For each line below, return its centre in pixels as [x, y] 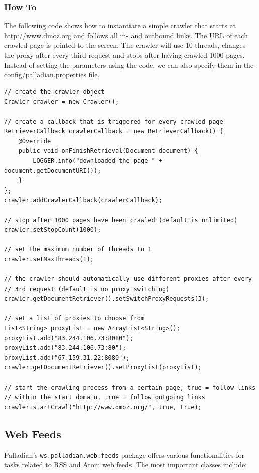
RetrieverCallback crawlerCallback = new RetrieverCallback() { [114, 131]
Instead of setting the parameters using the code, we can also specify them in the [129, 65]
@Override [35, 141]
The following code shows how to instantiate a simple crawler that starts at [120, 25]
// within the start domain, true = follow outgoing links [105, 397]
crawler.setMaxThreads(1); [49, 259]
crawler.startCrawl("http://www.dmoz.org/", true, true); [103, 407]
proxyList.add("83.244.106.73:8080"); [69, 338]
